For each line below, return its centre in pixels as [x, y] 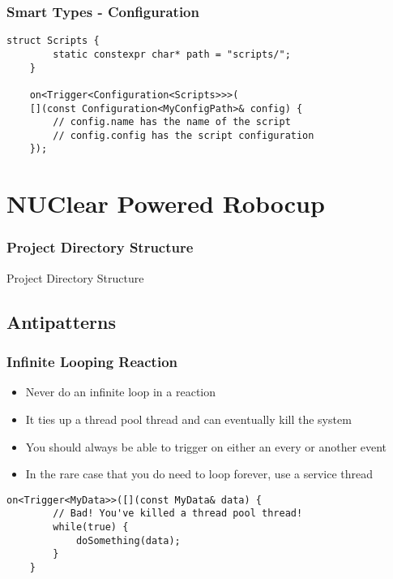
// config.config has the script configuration [184, 135]
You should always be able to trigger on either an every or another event [206, 446]
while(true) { [91, 527]
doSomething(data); [128, 540]
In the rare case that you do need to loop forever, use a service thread [199, 474]
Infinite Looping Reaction [92, 362]
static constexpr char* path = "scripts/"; [172, 54]
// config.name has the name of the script [172, 122]
